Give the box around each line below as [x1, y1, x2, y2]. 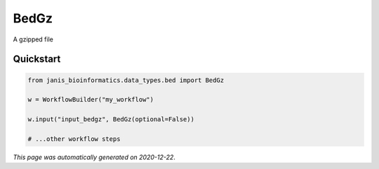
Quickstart [13, 53, 61, 65]
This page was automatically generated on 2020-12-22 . [13, 153, 175, 161]
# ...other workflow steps [27, 135, 121, 143]
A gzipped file [13, 35, 54, 43]
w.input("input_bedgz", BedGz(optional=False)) [27, 116, 194, 123]
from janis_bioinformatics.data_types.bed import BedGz [27, 76, 225, 84]
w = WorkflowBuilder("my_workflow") [27, 95, 154, 104]
